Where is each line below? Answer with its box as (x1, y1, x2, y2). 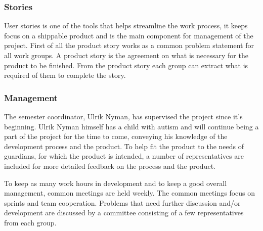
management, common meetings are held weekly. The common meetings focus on (4, 188, 255, 198)
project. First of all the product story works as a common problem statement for (4, 40, 254, 51)
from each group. (4, 217, 57, 227)
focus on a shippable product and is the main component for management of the (4, 30, 253, 40)
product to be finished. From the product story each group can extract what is (4, 60, 248, 70)
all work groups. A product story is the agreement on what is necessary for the (4, 50, 248, 60)
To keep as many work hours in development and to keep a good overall (4, 177, 227, 188)
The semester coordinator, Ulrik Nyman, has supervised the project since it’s (4, 111, 243, 121)
